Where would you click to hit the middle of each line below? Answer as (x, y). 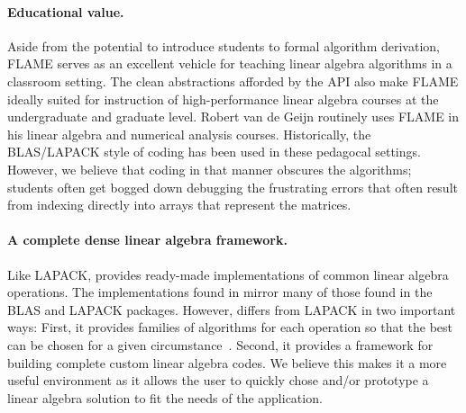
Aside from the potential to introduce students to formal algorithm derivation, (224, 45)
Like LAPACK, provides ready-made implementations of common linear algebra (228, 274)
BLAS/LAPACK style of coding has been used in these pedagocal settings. (214, 152)
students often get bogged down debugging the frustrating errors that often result (233, 187)
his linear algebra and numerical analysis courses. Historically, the (189, 134)
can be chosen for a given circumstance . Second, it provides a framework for (220, 344)
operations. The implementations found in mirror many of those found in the (220, 292)
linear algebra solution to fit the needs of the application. (165, 397)
